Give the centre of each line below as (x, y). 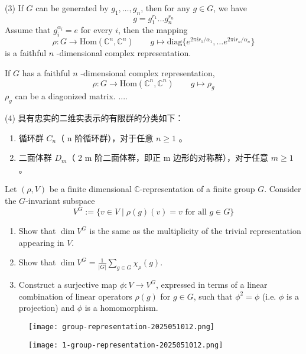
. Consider (283, 189)
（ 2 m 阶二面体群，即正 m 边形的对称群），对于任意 (168, 157)
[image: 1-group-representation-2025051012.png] (126, 345)
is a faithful (26, 53)
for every (97, 30)
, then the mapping (153, 30)
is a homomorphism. (121, 308)
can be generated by (72, 8)
